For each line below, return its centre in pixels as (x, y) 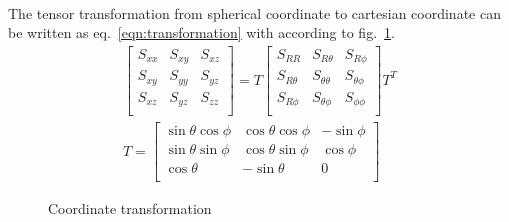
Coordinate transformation (130, 208)
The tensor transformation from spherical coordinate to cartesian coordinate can (254, 12)
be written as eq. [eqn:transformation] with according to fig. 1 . (201, 32)
